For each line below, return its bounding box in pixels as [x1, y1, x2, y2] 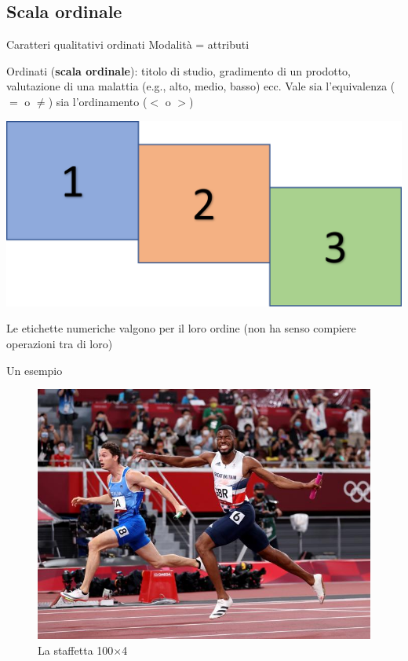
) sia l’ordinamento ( [48, 93, 148, 109]
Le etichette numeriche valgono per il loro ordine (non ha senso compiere [6, 320, 356, 336]
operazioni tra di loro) [6, 336, 113, 352]
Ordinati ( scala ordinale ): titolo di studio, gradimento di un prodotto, [6, 62, 352, 79]
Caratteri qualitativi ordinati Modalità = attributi [6, 36, 250, 53]
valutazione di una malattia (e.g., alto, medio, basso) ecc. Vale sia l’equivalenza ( [6, 78, 395, 94]
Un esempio [6, 362, 63, 378]
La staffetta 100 [38, 641, 114, 658]
